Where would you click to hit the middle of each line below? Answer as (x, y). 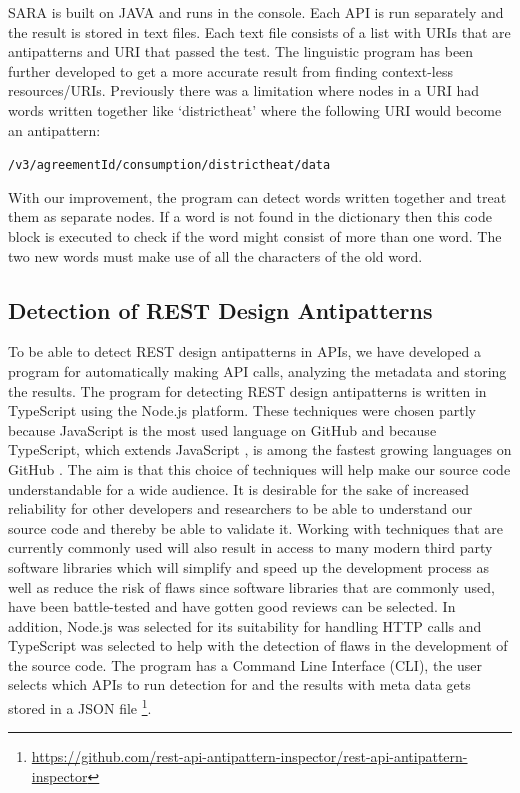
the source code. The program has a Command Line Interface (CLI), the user (245, 664)
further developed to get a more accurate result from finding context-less (230, 70)
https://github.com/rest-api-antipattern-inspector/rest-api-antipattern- (249, 756)
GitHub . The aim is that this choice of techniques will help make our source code (259, 468)
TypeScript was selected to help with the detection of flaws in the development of (258, 645)
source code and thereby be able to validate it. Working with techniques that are (255, 527)
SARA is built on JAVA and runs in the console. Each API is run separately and (256, 12)
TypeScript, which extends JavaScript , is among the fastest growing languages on (260, 449)
